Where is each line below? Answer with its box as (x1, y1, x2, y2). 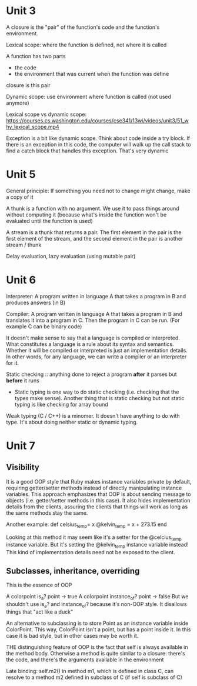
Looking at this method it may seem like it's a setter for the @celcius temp (6, 534, 182, 542)
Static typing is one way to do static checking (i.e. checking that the (14, 388, 179, 395)
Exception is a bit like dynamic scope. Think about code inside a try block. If (6, 134, 191, 142)
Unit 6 (6, 274, 36, 287)
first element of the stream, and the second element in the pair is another (6, 235, 183, 242)
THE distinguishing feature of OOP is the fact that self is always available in (6, 643, 188, 651)
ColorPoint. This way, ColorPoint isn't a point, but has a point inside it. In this (6, 625, 191, 633)
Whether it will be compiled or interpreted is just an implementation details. (6, 347, 188, 354)
